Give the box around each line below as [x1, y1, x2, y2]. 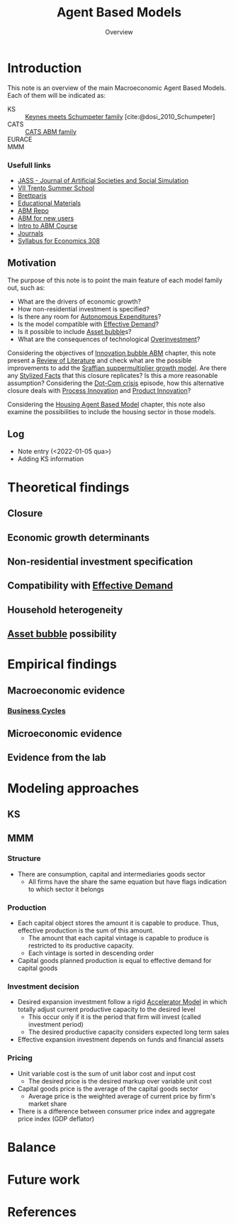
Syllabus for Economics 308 [17, 236, 101, 245]
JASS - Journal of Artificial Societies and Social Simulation [17, 176, 189, 184]
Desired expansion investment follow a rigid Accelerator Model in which [17, 998, 227, 1006]
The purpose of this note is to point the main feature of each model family [7, 276, 223, 284]
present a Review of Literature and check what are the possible [7, 356, 192, 365]
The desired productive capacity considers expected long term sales [28, 1028, 230, 1036]
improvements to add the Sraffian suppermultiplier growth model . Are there [7, 363, 227, 372]
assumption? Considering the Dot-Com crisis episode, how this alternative [7, 379, 225, 387]
